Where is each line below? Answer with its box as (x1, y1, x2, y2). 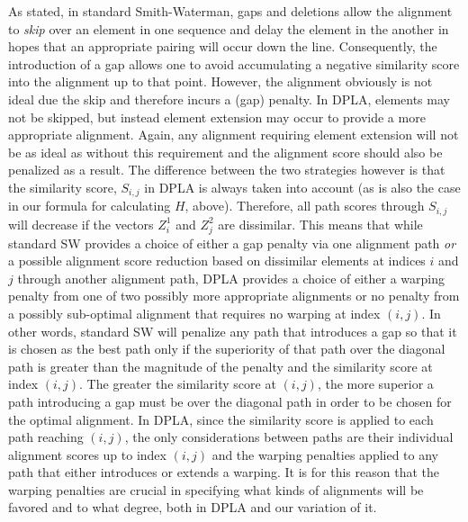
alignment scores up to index (8, 445, 166, 463)
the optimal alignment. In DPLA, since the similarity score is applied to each (8, 409, 434, 428)
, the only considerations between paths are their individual (124, 427, 454, 446)
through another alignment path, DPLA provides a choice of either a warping (17, 268, 445, 287)
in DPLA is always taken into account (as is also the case (144, 177, 461, 196)
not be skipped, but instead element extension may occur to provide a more (8, 107, 426, 126)
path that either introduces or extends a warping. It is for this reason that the (8, 463, 439, 481)
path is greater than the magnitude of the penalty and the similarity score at (8, 356, 433, 375)
